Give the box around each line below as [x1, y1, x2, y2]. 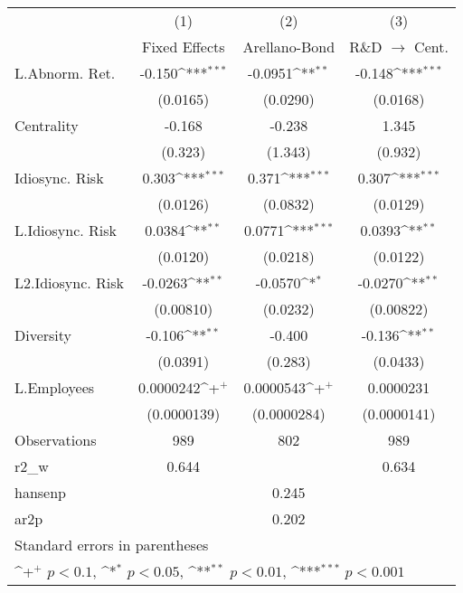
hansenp [14, 482, 66, 503]
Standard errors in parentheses [14, 534, 209, 555]
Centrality [14, 115, 79, 136]
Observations [14, 429, 97, 450]
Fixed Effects [141, 36, 225, 57]
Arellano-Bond [242, 36, 335, 57]
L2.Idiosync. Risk [14, 272, 125, 293]
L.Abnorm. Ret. [14, 62, 116, 83]
